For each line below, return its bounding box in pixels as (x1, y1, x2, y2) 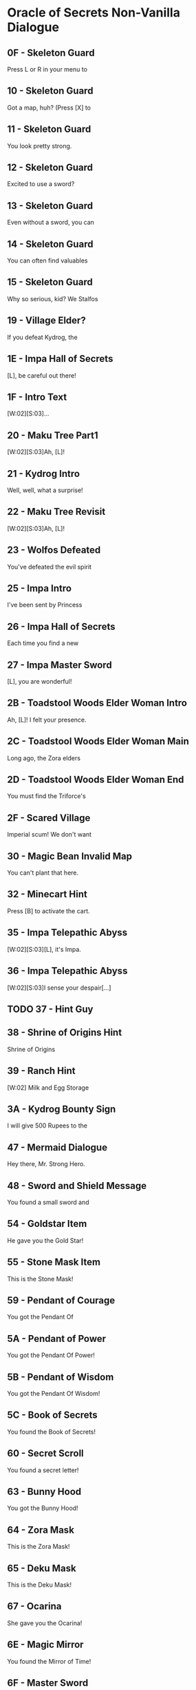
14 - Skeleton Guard (7, 238, 94, 250)
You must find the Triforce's (7, 792, 86, 800)
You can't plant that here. (7, 868, 79, 877)
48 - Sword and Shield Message (7, 1180, 147, 1192)
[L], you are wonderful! (7, 678, 72, 685)
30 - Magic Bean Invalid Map (7, 850, 133, 862)
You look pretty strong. (7, 141, 72, 150)
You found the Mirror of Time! (7, 1657, 91, 1665)
